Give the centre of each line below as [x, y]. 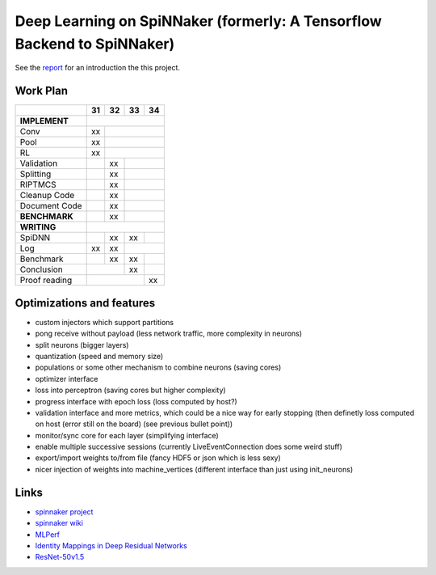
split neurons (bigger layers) [82, 345]
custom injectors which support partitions [104, 322]
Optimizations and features [85, 303]
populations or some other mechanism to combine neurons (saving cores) [158, 367]
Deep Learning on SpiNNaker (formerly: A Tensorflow [199, 21]
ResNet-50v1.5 [60, 557]
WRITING [38, 227]
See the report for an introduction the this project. [98, 68]
